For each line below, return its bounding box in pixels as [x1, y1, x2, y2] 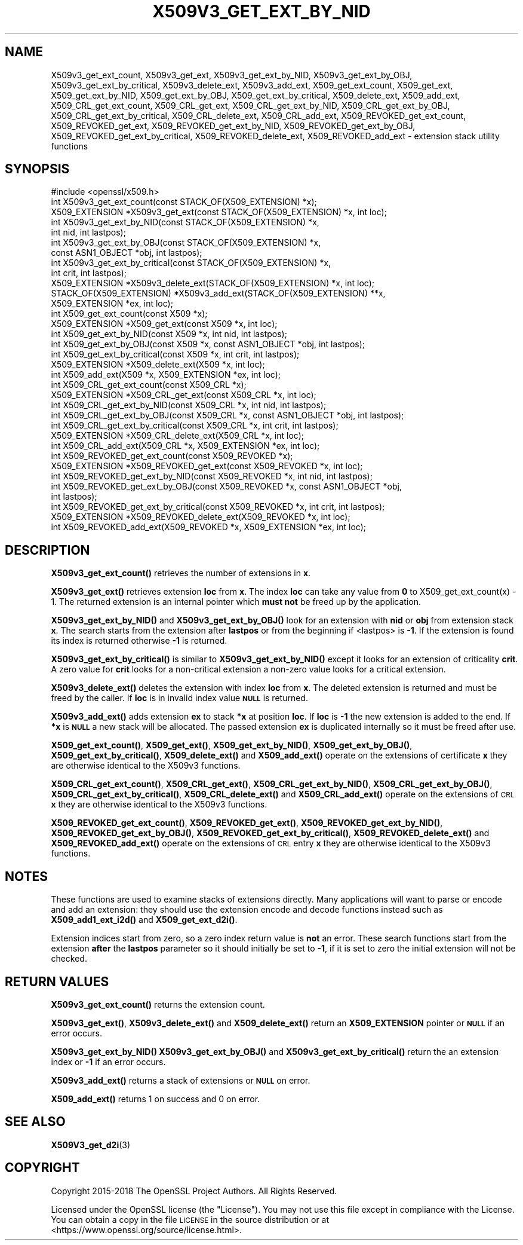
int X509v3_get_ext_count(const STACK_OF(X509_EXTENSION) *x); [51, 197, 317, 207]
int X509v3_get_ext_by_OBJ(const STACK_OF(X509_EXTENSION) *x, [51, 237, 321, 248]
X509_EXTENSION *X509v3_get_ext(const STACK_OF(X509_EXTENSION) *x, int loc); [51, 207, 387, 218]
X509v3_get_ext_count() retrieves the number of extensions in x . [51, 568, 311, 579]
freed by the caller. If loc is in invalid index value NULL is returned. [51, 693, 308, 703]
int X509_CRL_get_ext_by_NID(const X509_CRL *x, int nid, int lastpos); [51, 400, 327, 411]
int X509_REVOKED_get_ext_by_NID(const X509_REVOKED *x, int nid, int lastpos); [51, 471, 373, 482]
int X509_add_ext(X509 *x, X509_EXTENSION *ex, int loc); [51, 369, 281, 380]
